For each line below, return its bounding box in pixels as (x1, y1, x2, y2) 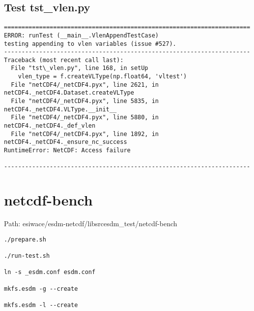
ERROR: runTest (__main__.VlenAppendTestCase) (4, 32, 159, 39)
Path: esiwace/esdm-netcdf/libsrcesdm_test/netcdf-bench (4, 218, 177, 229)
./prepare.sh (4, 236, 46, 243)
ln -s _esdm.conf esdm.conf (4, 269, 96, 276)
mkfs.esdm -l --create (4, 301, 78, 309)
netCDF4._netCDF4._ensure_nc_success (4, 138, 127, 146)
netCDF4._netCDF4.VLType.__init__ (4, 105, 117, 113)
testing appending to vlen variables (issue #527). (4, 40, 176, 47)
